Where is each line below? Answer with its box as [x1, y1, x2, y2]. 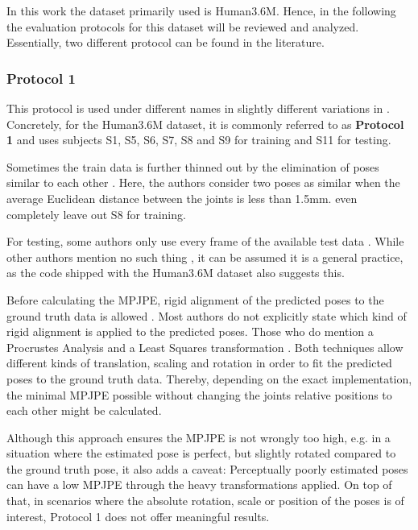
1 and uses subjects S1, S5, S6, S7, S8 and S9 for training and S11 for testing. [6, 131, 391, 148]
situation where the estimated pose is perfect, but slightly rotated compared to [6, 445, 396, 462]
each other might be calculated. [6, 402, 162, 419]
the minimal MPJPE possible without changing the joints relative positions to [6, 386, 392, 403]
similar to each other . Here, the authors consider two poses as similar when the [6, 174, 400, 191]
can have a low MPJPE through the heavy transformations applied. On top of [6, 476, 392, 493]
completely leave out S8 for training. [6, 205, 186, 222]
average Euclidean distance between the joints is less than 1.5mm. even [6, 189, 358, 206]
